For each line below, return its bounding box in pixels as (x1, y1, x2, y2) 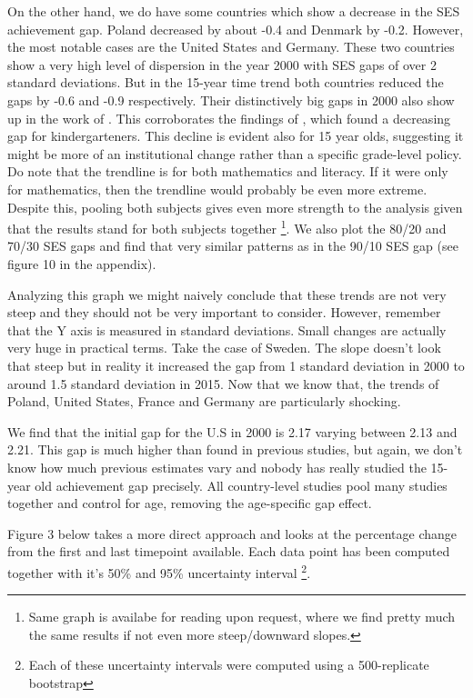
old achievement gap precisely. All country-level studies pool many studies (35, 475, 448, 494)
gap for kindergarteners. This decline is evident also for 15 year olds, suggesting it (7, 126, 464, 145)
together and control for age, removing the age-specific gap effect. (7, 494, 372, 513)
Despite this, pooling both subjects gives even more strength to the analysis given (7, 197, 463, 216)
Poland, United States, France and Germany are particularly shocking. (7, 392, 401, 411)
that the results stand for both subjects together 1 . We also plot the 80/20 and (7, 216, 447, 237)
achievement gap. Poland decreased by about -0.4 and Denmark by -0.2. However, (7, 19, 464, 38)
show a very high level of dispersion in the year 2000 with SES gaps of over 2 (7, 55, 437, 74)
